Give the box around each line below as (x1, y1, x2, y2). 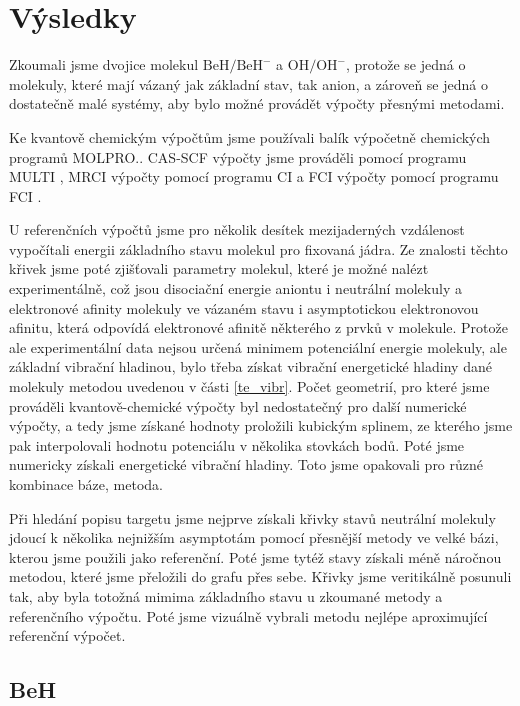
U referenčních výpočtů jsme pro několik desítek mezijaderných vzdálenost (9, 219, 465, 240)
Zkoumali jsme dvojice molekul (9, 54, 199, 75)
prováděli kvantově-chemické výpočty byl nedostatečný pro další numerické (9, 395, 467, 416)
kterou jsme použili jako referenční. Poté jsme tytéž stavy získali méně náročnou (9, 546, 502, 567)
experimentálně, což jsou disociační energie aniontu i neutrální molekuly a (9, 278, 462, 299)
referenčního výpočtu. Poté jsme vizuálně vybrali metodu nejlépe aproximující (9, 605, 488, 626)
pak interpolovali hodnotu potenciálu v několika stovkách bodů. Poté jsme (9, 434, 465, 455)
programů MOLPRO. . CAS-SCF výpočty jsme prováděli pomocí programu (9, 146, 467, 167)
